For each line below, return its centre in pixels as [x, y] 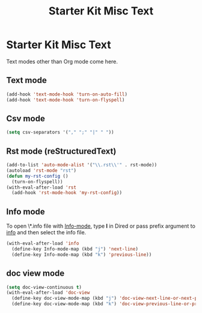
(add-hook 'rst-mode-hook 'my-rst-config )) [67, 193]
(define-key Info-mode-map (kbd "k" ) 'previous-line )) [82, 254]
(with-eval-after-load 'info [43, 244]
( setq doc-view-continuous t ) [44, 287]
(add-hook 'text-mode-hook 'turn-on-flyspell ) [66, 100]
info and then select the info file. [46, 232]
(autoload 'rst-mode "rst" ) [41, 170]
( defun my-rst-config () [37, 176]
